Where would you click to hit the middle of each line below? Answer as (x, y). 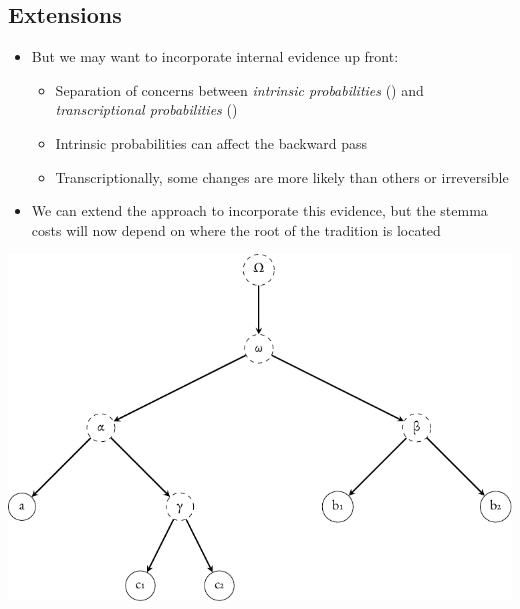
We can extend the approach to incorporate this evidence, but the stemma (259, 210)
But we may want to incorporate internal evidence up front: (215, 56)
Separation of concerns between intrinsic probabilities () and (239, 89)
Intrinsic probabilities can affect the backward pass (211, 142)
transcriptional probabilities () (146, 109)
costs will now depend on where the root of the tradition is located (236, 229)
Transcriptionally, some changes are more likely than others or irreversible (282, 176)
